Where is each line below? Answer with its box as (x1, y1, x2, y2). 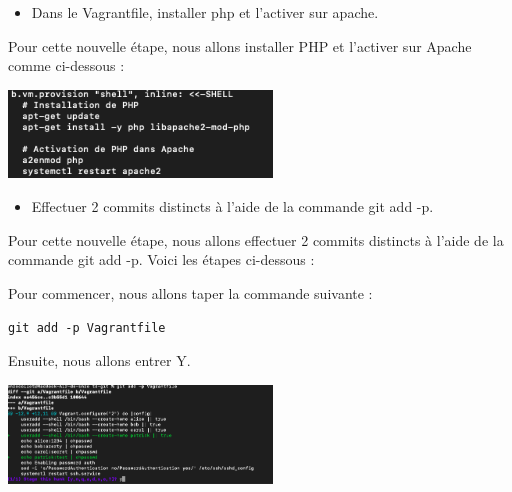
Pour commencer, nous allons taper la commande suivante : (8, 282, 373, 303)
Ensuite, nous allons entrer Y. (8, 350, 191, 371)
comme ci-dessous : (8, 55, 125, 76)
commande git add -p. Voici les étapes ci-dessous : (8, 249, 315, 270)
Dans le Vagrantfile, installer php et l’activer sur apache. (31, 2, 379, 22)
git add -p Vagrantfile (8, 321, 166, 336)
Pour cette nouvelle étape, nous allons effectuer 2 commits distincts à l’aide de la (8, 229, 504, 250)
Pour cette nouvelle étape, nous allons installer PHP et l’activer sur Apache (8, 35, 472, 56)
